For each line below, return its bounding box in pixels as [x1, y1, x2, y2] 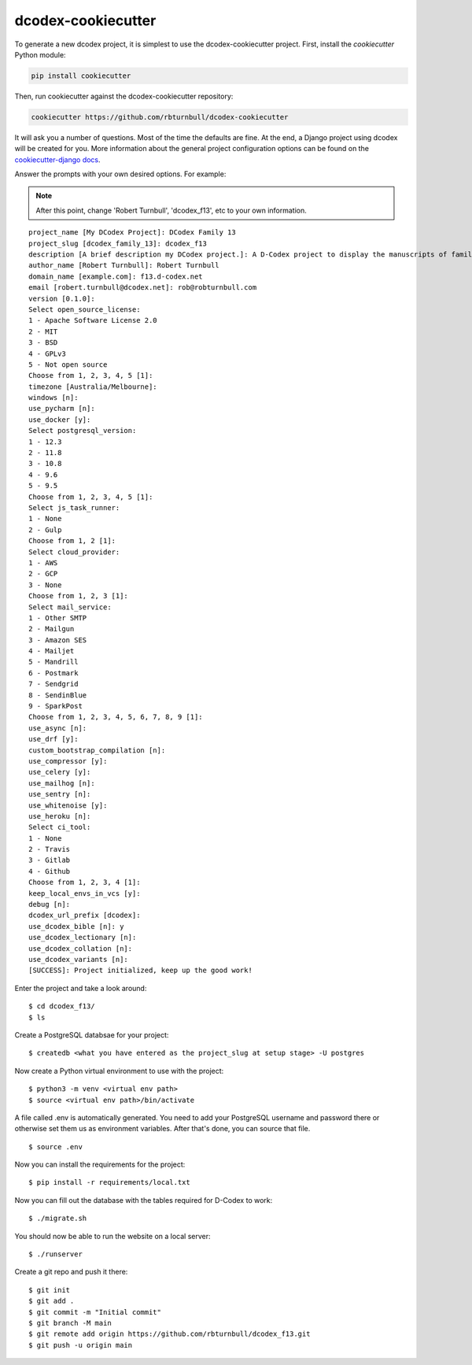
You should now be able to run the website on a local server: [14, 1231, 212, 1241]
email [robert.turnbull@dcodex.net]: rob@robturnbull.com [28, 283, 257, 292]
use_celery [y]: [28, 768, 91, 777]
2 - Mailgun [28, 624, 75, 634]
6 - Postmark [28, 668, 79, 677]
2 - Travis [28, 845, 71, 854]
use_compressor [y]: [28, 756, 108, 765]
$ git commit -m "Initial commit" [28, 1308, 161, 1316]
